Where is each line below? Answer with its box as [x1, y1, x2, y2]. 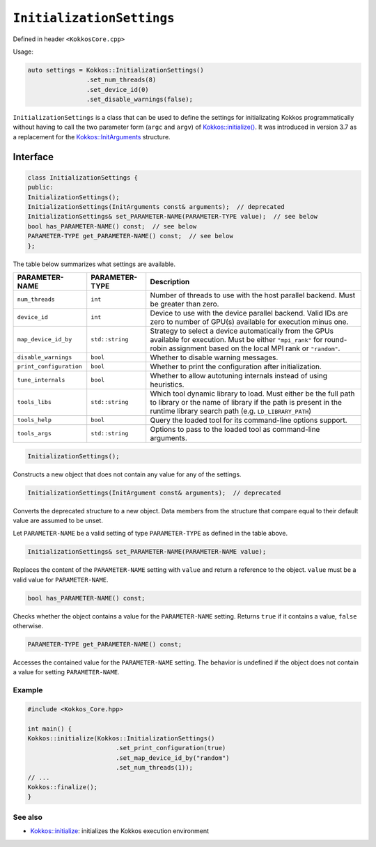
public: [27, 183, 54, 192]
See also [13, 812, 43, 822]
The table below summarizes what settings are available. [13, 260, 176, 268]
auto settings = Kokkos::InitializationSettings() [27, 66, 205, 74]
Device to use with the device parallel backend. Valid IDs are [150, 308, 348, 318]
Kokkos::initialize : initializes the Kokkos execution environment [30, 827, 209, 835]
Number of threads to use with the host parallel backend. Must [150, 290, 355, 300]
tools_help [17, 417, 52, 424]
